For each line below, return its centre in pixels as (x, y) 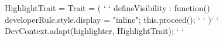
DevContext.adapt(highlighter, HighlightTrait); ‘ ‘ (95, 31)
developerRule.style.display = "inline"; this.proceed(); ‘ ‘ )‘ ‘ (112, 19)
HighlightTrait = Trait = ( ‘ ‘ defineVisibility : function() (107, 8)
